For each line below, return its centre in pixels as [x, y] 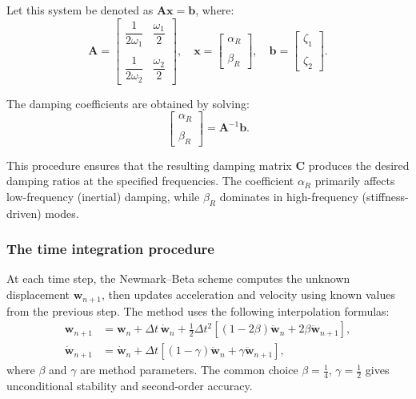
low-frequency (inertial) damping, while [103, 196]
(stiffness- [385, 196]
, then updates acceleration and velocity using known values [248, 294]
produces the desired [359, 165]
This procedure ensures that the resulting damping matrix [149, 165]
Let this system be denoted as [80, 10]
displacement [38, 294]
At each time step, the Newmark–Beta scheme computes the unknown [178, 278]
